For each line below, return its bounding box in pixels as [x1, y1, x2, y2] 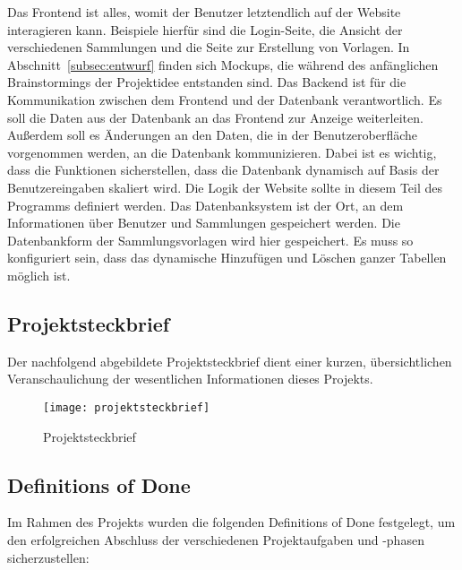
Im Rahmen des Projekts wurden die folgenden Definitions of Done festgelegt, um [7, 513, 456, 531]
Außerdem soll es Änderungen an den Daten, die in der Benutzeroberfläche [7, 125, 418, 144]
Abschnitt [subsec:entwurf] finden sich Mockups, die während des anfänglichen [7, 55, 439, 73]
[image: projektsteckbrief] [43, 401, 210, 414]
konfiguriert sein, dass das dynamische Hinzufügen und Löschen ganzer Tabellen [7, 248, 447, 267]
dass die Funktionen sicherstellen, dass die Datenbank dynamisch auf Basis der [7, 160, 440, 179]
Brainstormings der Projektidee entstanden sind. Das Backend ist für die [7, 73, 406, 91]
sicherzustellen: [7, 548, 90, 566]
